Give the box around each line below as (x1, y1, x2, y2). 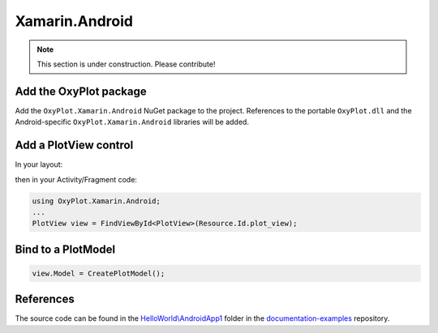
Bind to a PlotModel (15, 242, 116, 256)
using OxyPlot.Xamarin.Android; (32, 196, 161, 206)
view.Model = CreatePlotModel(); (32, 268, 165, 278)
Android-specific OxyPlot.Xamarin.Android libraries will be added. (15, 117, 249, 127)
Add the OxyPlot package (15, 84, 147, 98)
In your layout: (15, 160, 63, 169)
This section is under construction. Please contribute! (36, 59, 216, 69)
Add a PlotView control (15, 139, 134, 152)
